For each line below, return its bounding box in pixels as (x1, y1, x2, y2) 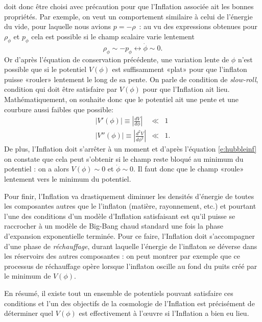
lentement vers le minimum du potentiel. (4, 174, 131, 184)
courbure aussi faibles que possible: (4, 104, 113, 114)
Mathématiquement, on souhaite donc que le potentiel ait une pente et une (4, 93, 239, 104)
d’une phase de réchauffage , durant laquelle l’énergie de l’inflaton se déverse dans (4, 240, 257, 251)
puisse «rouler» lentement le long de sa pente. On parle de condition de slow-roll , (4, 73, 258, 84)
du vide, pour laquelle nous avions (4, 21, 111, 32)
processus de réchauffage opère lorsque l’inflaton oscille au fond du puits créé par (4, 260, 257, 271)
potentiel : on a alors (4, 163, 69, 174)
